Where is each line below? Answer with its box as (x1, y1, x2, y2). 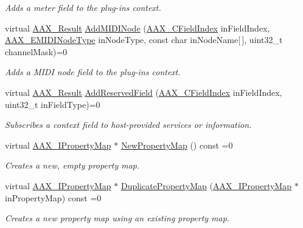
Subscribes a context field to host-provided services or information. (5, 118, 252, 131)
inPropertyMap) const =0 (5, 191, 102, 204)
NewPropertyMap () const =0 (120, 138, 233, 151)
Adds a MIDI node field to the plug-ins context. (5, 65, 181, 78)
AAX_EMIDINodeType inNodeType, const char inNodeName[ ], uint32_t (5, 33, 283, 46)
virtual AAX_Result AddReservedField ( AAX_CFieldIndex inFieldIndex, (5, 85, 282, 98)
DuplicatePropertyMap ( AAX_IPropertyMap (120, 179, 291, 192)
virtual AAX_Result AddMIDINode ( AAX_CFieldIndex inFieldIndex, (5, 21, 270, 34)
